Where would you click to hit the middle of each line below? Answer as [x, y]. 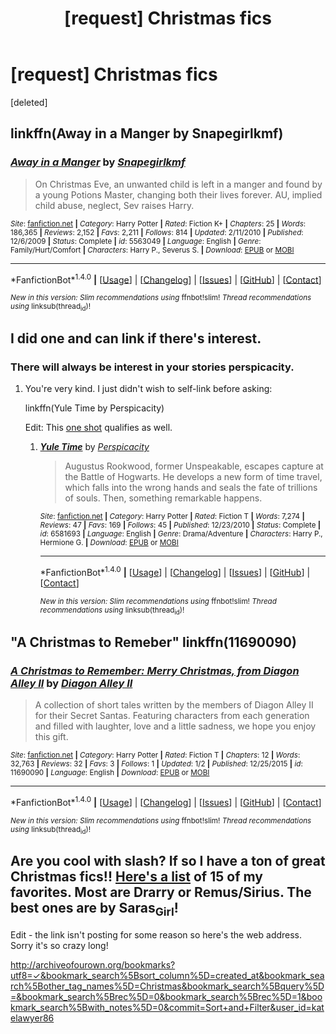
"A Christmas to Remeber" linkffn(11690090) [153, 642]
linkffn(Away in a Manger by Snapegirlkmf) [147, 133]
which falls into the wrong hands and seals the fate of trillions [191, 488]
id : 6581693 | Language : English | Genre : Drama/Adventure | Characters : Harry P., [181, 534]
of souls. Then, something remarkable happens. [163, 498]
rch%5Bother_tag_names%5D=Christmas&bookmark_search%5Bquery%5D [167, 986]
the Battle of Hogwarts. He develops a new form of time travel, [193, 477]
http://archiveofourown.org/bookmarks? [93, 964]
